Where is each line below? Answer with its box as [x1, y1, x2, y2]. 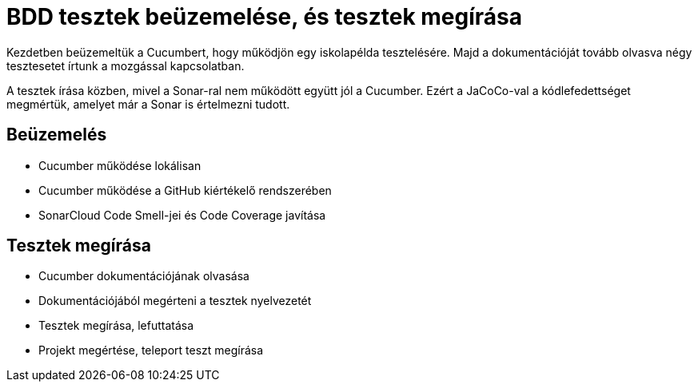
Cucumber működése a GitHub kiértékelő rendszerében [38, 183, 332, 197]
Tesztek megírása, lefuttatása [38, 319, 194, 333]
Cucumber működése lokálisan [38, 158, 201, 172]
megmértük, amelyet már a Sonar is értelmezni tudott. [6, 97, 290, 111]
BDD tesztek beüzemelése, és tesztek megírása [6, 3, 523, 30]
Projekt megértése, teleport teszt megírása [38, 343, 264, 358]
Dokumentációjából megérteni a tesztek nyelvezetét [38, 294, 312, 308]
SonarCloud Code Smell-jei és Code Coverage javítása [38, 208, 326, 222]
